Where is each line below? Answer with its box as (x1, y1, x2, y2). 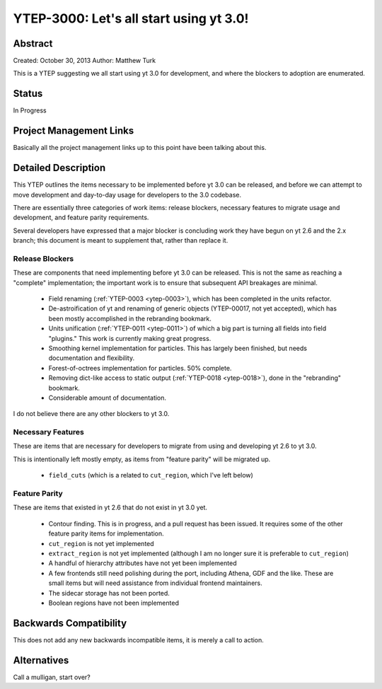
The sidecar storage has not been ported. (48, 589, 170, 597)
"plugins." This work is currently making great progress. (48, 334, 212, 342)
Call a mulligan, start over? (13, 673, 91, 681)
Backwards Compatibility (13, 617, 127, 629)
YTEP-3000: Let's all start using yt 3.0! (13, 11, 249, 26)
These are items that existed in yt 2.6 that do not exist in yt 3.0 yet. (13, 503, 208, 512)
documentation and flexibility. (48, 354, 135, 362)
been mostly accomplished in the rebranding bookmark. (48, 314, 212, 323)
